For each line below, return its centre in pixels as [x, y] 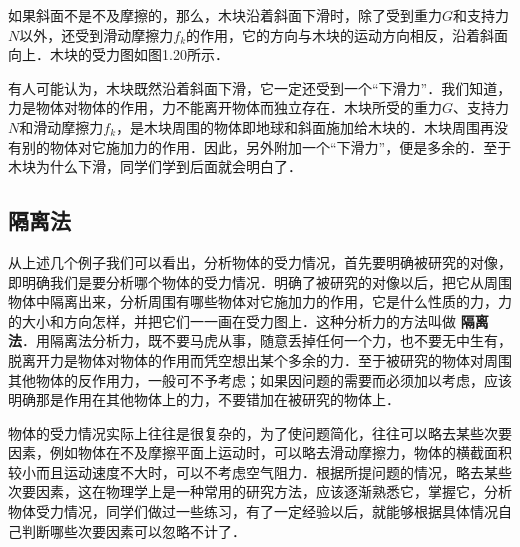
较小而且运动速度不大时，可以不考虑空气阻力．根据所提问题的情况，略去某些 [260, 471]
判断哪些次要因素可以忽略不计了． [133, 530]
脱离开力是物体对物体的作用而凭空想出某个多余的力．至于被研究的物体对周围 [260, 359]
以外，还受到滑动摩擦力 [96, 34]
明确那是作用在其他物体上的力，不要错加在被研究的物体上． [204, 399]
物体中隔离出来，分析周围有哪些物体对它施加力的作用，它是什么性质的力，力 [260, 301]
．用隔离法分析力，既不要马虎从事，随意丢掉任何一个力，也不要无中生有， [267, 340]
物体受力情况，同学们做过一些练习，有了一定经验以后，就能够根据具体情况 [253, 511]
